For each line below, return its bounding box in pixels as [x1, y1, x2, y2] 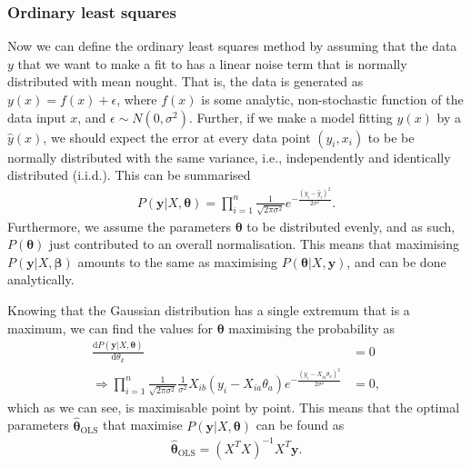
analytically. [7, 270, 75, 289]
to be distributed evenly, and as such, [246, 216, 456, 235]
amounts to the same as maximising [77, 252, 278, 271]
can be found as [256, 415, 345, 434]
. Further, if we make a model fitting [188, 107, 393, 126]
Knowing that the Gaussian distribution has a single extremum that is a [7, 301, 410, 320]
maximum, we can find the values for [7, 318, 214, 337]
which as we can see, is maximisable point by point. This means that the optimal [7, 397, 460, 416]
